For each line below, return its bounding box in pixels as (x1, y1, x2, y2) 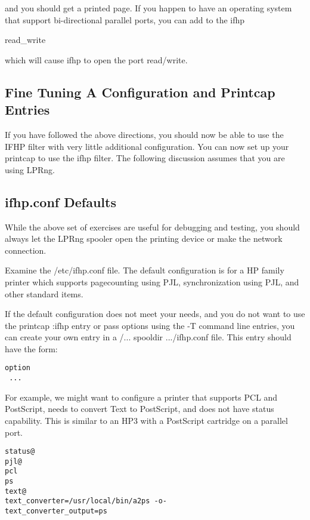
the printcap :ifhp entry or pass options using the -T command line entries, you (5, 319, 295, 331)
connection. (5, 244, 46, 256)
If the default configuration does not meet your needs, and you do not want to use (5, 307, 305, 320)
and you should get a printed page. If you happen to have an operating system (5, 2, 292, 14)
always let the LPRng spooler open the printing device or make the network (5, 232, 283, 245)
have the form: (5, 342, 58, 355)
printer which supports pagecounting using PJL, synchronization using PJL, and (5, 275, 299, 288)
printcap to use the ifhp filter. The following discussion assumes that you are (5, 152, 285, 164)
